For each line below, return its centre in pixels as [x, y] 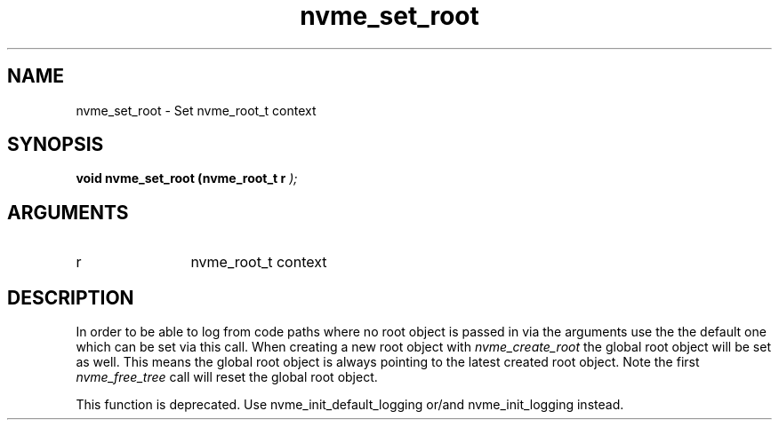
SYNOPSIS [56, 145]
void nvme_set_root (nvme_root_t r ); [187, 178]
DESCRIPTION [71, 297]
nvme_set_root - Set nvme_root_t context [196, 110]
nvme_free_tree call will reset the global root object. [227, 377]
